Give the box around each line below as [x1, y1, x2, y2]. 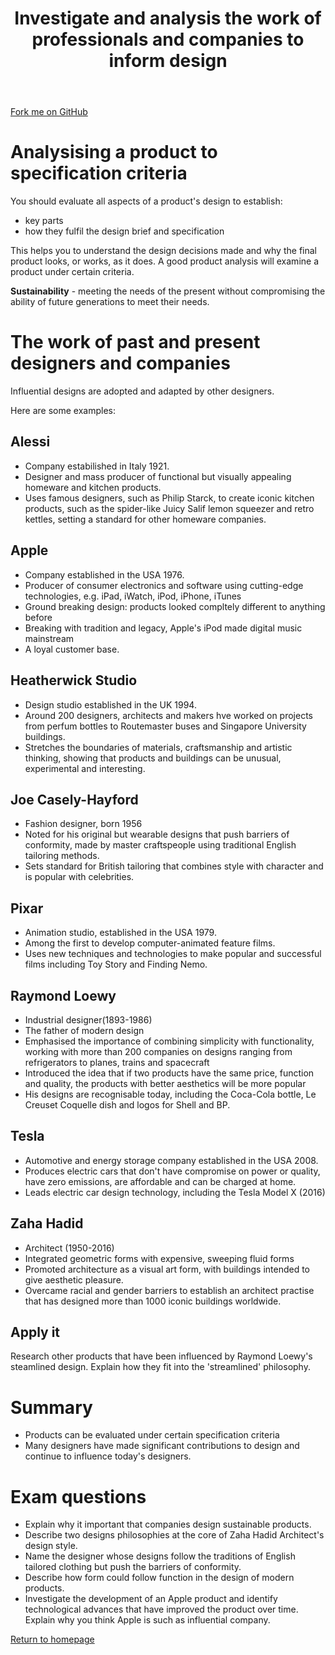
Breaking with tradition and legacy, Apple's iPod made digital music [24, 622, 303, 634]
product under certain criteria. [10, 266, 135, 278]
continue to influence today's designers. [24, 1450, 192, 1462]
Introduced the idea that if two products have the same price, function [24, 1067, 315, 1079]
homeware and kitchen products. [24, 481, 162, 493]
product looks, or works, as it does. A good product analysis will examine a [10, 255, 320, 267]
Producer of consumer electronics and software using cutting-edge [24, 579, 304, 591]
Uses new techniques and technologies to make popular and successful [24, 948, 322, 960]
